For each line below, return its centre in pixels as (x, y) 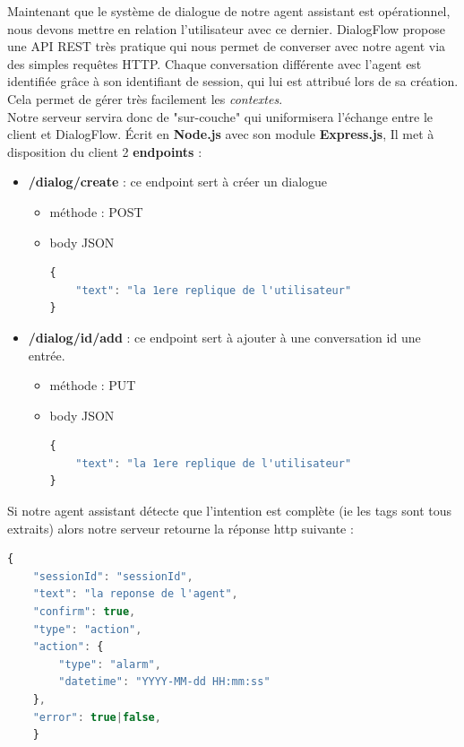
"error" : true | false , (97, 717)
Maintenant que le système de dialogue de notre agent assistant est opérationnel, (229, 11)
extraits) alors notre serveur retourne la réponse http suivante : (180, 528)
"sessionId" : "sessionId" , (113, 576)
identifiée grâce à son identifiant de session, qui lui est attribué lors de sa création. (233, 81)
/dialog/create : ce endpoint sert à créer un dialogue (178, 182)
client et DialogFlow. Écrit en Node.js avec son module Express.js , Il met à (221, 134)
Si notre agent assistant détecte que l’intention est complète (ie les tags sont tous (230, 511)
